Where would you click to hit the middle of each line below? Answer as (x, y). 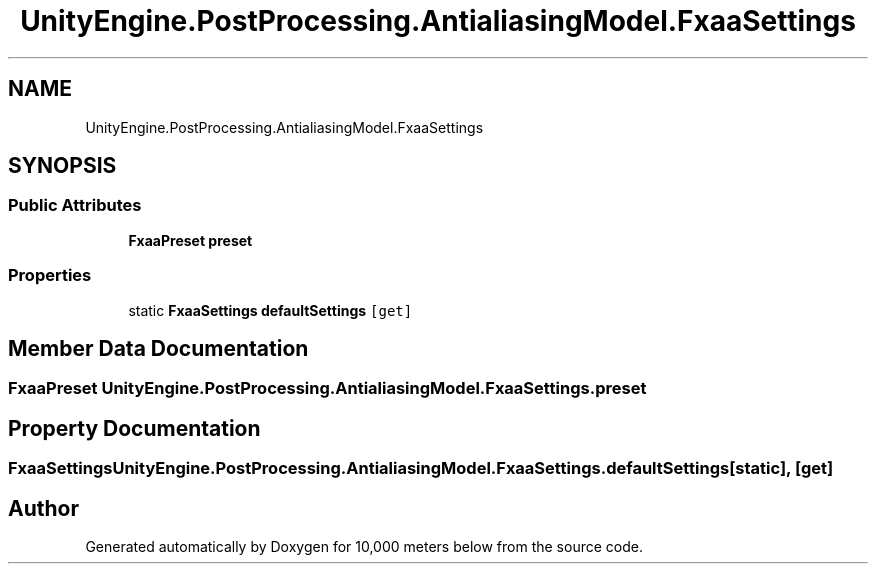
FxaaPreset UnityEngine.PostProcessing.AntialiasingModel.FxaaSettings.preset (327, 388)
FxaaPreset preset (190, 240)
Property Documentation (134, 428)
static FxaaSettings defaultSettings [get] (270, 310)
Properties (50, 275)
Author (43, 508)
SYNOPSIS (62, 166)
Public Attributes (75, 205)
